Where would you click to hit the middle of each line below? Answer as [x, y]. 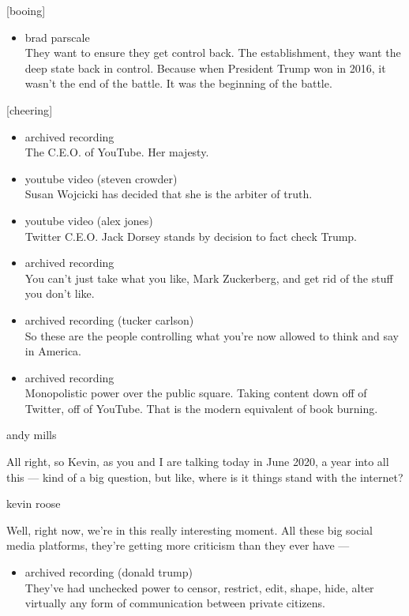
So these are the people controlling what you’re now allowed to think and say [212, 335]
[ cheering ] [30, 109]
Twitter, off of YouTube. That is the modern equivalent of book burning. [201, 408]
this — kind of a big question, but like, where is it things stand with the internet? [205, 477]
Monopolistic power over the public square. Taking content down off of [196, 393]
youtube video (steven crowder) [101, 178]
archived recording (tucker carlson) [109, 319]
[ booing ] [26, 10]
